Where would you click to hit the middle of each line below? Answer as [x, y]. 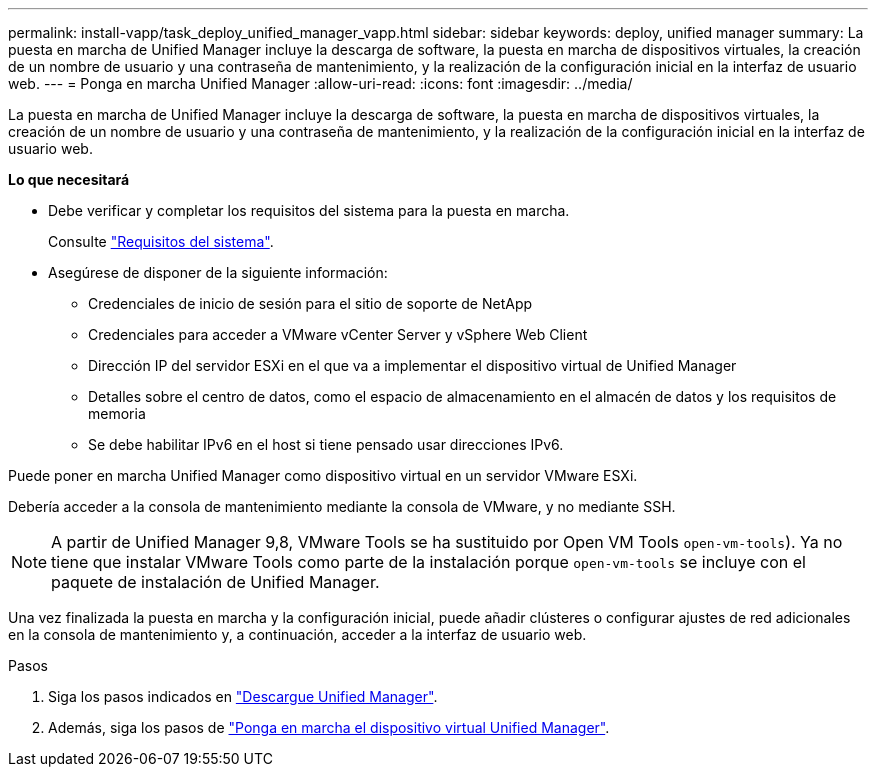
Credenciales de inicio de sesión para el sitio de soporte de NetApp [310, 303]
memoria [117, 413]
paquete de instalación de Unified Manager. [215, 582]
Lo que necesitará [69, 179]
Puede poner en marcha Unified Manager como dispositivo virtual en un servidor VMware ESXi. [323, 475]
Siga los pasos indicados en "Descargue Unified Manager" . [243, 696]
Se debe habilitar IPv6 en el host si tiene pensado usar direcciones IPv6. [326, 444]
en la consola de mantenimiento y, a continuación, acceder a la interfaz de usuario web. [297, 634]
